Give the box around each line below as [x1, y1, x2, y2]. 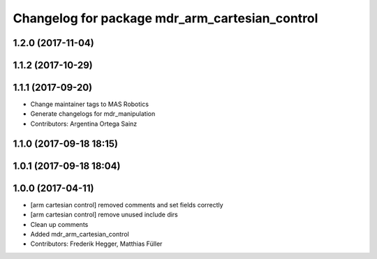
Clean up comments [30, 220, 89, 228]
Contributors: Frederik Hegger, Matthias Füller [30, 239, 163, 248]
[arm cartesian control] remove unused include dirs [30, 210, 178, 219]
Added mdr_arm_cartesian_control [30, 230, 129, 238]
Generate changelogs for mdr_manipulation [30, 110, 156, 118]
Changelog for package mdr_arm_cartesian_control [13, 10, 318, 26]
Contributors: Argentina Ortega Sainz [30, 119, 138, 128]
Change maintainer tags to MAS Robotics [30, 100, 149, 108]
